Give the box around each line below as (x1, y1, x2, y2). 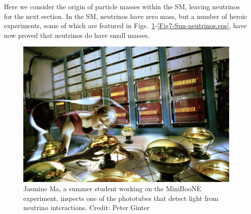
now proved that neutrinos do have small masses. (4, 30, 150, 40)
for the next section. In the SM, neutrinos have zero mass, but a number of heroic (4, 11, 247, 21)
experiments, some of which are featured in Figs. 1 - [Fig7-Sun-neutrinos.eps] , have (4, 20, 247, 31)
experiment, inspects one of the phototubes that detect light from (23, 193, 218, 203)
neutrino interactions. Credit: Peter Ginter (23, 202, 150, 213)
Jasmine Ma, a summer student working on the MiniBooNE (23, 183, 201, 194)
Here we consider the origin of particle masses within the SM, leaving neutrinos (4, 1, 240, 11)
